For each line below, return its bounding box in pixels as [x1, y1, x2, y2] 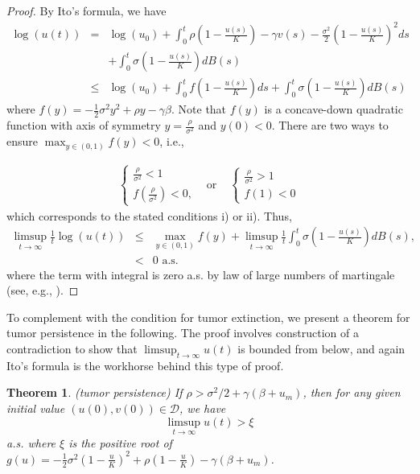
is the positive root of [68, 434, 172, 451]
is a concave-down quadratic [264, 101, 403, 117]
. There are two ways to [271, 117, 389, 134]
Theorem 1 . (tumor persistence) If [6, 384, 183, 401]
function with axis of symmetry [6, 117, 161, 134]
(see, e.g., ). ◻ [6, 282, 79, 299]
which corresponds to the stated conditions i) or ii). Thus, [6, 207, 292, 224]
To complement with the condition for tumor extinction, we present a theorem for [6, 308, 410, 325]
